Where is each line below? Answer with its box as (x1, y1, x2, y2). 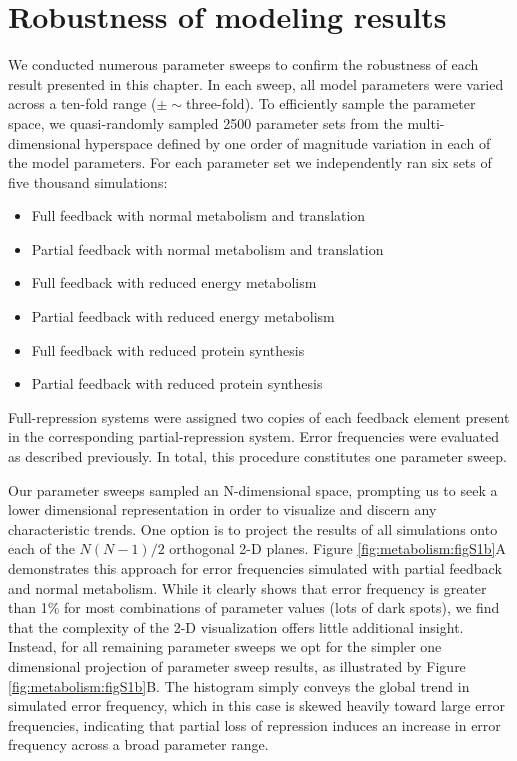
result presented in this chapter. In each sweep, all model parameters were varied (8, 73, 504, 94)
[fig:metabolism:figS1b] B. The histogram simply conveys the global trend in (8, 675, 470, 696)
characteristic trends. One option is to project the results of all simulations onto (8, 518, 498, 539)
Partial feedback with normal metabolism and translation (31, 238, 384, 259)
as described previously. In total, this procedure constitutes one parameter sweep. (8, 446, 507, 467)
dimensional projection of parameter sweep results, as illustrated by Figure (8, 655, 466, 676)
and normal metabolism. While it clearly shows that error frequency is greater (8, 577, 487, 598)
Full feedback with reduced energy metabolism (31, 272, 317, 293)
